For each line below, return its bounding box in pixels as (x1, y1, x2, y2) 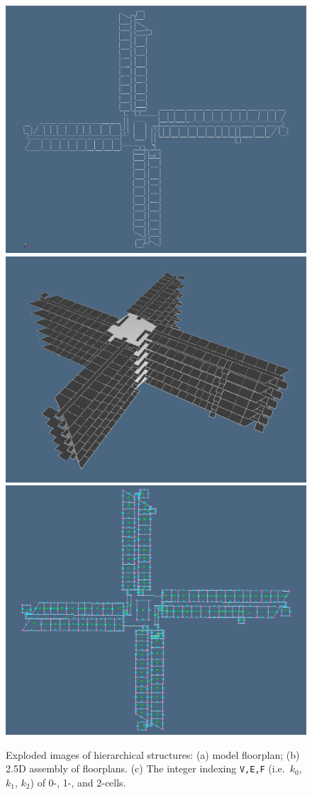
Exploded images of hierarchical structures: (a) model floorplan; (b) (6, 747, 300, 762)
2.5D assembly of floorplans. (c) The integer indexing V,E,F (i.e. (6, 761, 285, 776)
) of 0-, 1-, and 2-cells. (30, 774, 126, 789)
